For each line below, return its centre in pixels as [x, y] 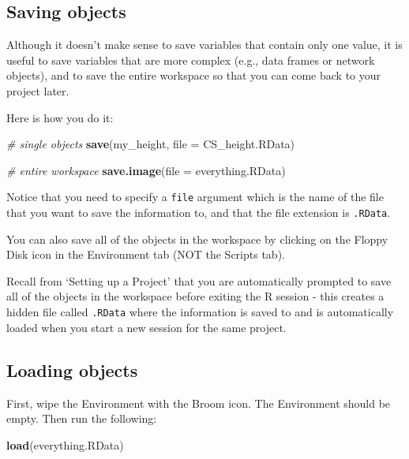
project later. [38, 90]
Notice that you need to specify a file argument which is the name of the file [195, 197]
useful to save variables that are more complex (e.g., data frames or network [191, 60]
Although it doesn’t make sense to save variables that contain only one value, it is [204, 45]
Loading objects [72, 369]
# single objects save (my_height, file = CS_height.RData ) [151, 144]
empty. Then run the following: [82, 418]
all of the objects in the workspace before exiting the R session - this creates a [195, 296]
